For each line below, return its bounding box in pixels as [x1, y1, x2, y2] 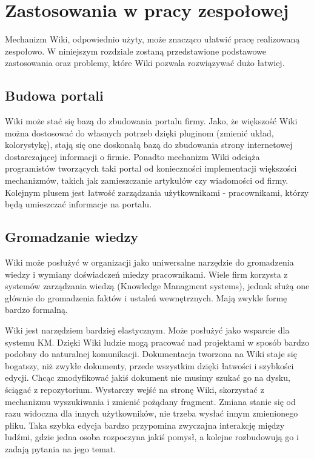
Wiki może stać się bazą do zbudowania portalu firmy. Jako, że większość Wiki [5, 115, 298, 127]
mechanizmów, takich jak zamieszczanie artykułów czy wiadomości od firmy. [5, 174, 289, 187]
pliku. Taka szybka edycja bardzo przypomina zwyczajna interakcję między [5, 418, 285, 431]
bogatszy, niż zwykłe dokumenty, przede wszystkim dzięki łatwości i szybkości [5, 359, 294, 372]
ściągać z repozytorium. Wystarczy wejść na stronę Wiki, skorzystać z [5, 383, 264, 395]
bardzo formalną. [5, 303, 68, 316]
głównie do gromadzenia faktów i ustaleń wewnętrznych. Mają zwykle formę [5, 291, 287, 304]
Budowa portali [5, 86, 104, 105]
